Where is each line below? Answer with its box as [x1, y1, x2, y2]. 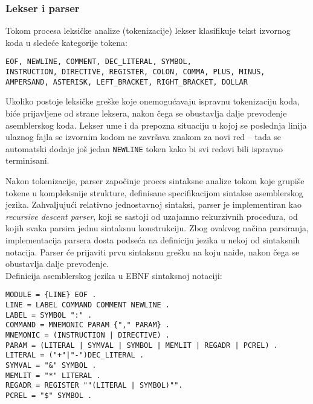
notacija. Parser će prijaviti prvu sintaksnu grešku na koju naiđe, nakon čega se [5, 245, 300, 258]
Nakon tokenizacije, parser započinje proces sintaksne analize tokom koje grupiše [5, 175, 305, 187]
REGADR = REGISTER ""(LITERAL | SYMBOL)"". [5, 381, 183, 390]
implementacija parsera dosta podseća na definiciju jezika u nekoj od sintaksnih [5, 233, 300, 246]
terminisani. [5, 154, 50, 167]
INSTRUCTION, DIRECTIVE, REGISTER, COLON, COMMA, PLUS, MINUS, [5, 68, 265, 77]
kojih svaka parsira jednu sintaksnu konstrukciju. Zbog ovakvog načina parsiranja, [5, 222, 309, 234]
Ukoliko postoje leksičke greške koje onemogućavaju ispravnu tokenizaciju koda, [5, 95, 300, 107]
